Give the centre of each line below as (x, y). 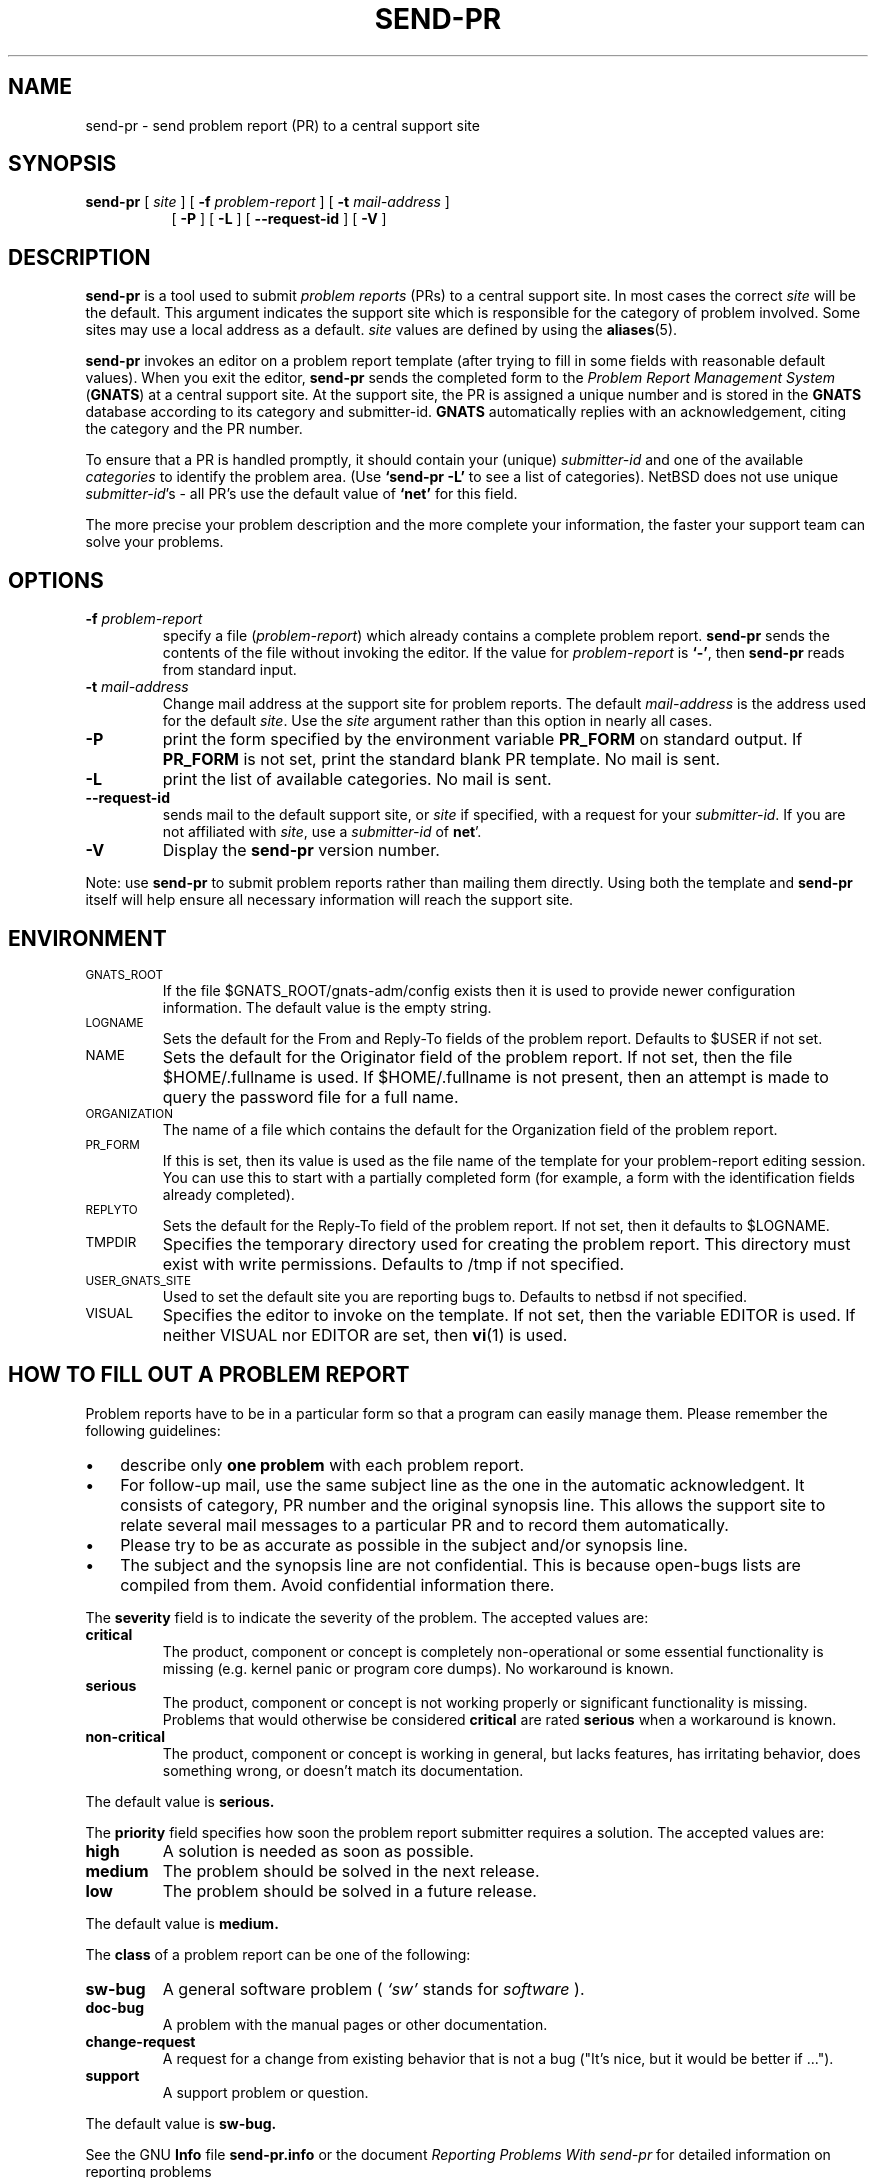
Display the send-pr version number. (301, 850)
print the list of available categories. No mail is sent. (357, 779)
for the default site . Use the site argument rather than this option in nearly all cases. (437, 721)
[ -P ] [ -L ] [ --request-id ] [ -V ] (279, 219)
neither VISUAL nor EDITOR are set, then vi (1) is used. (365, 1334)
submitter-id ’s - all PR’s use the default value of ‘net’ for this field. (301, 494)
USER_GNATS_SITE (138, 1280)
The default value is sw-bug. (181, 2123)
